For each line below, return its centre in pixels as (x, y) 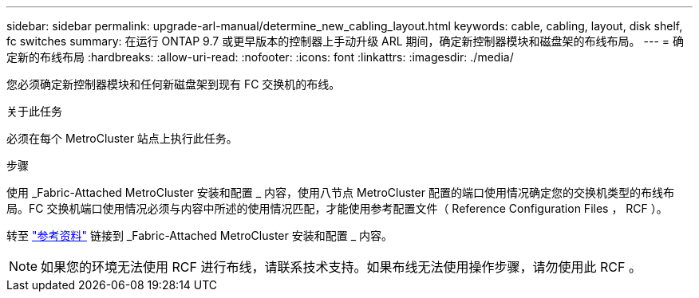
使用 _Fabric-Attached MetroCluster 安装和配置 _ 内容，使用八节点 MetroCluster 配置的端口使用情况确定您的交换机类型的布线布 (340, 192)
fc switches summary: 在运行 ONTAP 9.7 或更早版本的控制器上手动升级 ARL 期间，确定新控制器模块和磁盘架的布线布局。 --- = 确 (345, 41)
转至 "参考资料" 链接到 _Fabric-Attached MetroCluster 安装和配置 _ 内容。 (199, 235)
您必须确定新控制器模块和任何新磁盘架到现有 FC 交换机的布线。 (174, 84)
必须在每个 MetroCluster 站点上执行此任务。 (122, 138)
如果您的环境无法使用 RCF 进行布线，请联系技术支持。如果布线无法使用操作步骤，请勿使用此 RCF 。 (341, 267)
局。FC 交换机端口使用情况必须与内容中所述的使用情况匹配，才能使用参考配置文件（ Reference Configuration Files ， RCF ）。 (337, 208)
